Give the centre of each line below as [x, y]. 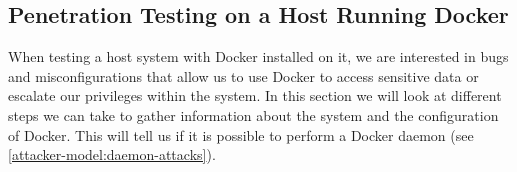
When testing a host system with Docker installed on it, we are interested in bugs [258, 56]
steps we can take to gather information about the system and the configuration [253, 114]
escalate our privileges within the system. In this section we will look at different [255, 95]
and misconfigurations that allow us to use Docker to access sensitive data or [243, 75]
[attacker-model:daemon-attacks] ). [112, 154]
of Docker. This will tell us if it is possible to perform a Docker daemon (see [241, 134]
